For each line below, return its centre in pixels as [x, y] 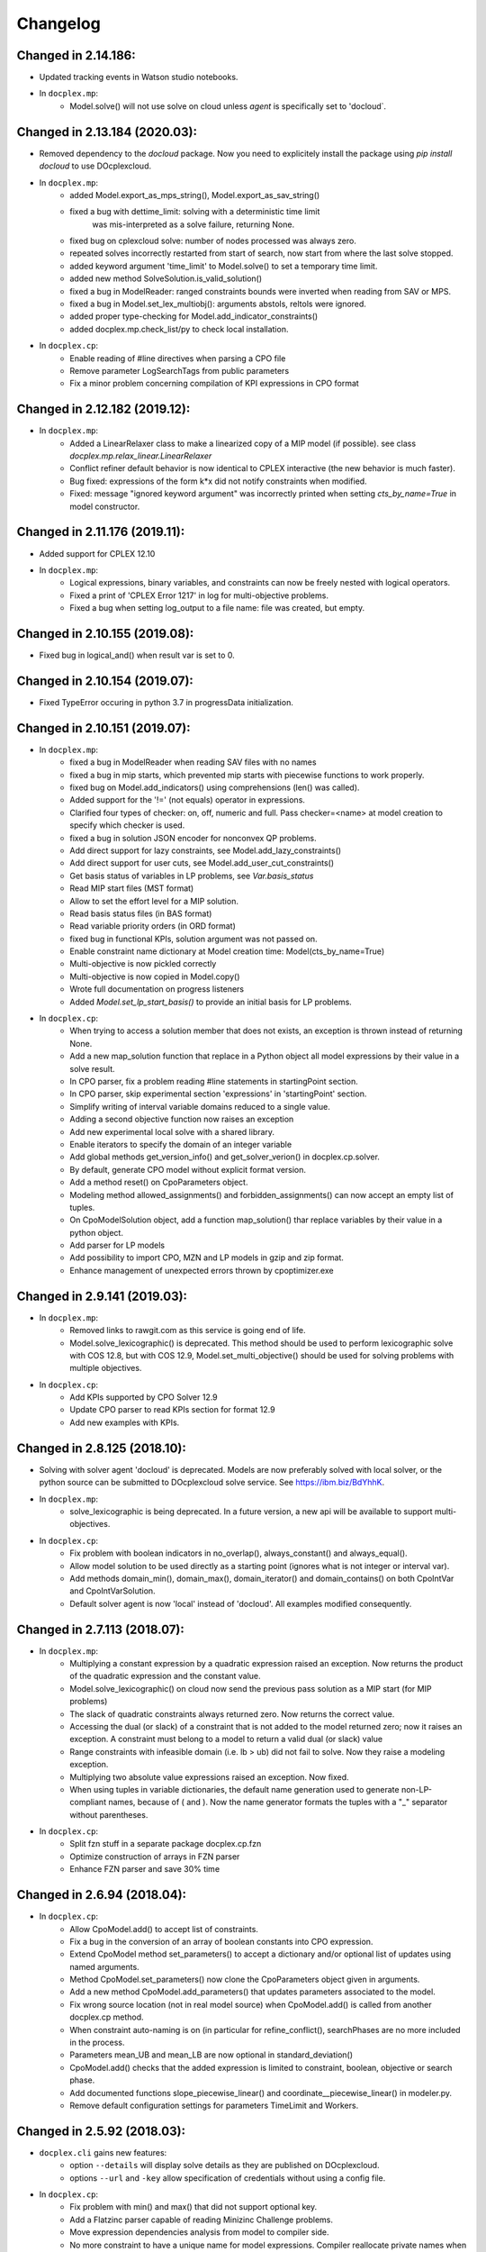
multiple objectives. [106, 1368]
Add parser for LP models [117, 1245]
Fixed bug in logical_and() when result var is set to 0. [137, 655]
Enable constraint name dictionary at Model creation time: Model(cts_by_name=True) [227, 951]
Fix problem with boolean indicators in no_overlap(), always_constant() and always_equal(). [239, 1553]
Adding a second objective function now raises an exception [182, 1119]
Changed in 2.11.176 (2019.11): [101, 532]
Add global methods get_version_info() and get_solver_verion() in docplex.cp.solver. [225, 1157]
